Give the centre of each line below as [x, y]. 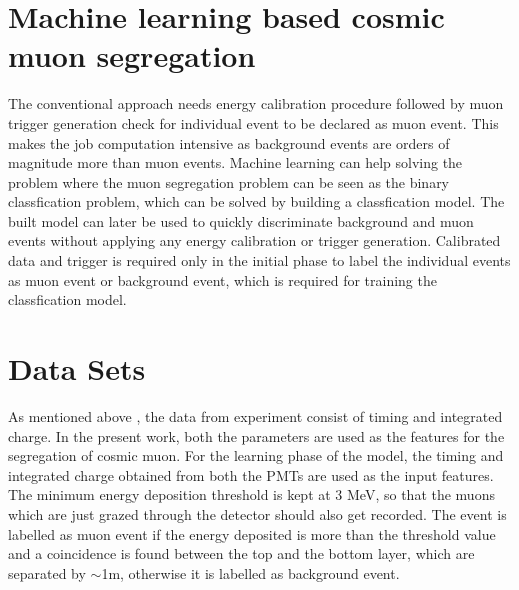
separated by [47, 572]
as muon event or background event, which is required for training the [222, 279]
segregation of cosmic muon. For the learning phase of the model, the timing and [256, 455]
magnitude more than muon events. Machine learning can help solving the [235, 162]
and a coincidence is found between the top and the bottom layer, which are [241, 553]
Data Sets [77, 368]
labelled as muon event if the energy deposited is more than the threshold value [252, 533]
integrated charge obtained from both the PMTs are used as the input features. [251, 474]
